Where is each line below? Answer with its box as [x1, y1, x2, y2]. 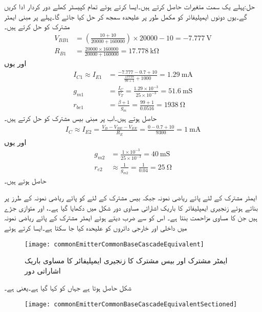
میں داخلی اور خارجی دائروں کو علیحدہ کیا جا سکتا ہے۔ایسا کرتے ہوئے [4, 222, 187, 233]
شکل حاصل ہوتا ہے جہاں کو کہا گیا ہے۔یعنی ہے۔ [4, 282, 132, 293]
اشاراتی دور [25, 265, 61, 276]
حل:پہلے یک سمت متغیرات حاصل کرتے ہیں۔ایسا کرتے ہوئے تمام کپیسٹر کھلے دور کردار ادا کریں [4, 1, 255, 11]
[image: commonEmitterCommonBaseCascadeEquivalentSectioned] [25, 301, 237, 308]
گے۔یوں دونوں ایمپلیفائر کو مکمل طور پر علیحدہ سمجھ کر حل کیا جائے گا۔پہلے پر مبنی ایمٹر [4, 11, 247, 22]
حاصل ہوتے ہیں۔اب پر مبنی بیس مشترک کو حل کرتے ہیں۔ [4, 113, 157, 123]
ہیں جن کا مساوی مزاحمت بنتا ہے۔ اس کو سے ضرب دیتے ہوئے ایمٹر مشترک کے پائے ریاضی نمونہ [4, 212, 257, 223]
